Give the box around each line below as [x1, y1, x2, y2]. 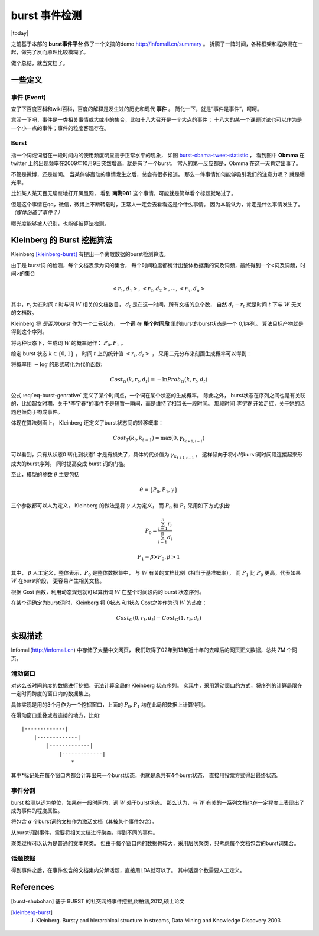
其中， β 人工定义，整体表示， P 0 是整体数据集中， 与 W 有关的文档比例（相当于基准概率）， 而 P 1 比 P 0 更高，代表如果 [11, 569, 301, 578]
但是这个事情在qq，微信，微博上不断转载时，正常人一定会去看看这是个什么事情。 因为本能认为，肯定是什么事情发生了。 [11, 200, 304, 208]
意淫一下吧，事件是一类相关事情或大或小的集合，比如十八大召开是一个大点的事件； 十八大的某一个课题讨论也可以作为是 [11, 116, 302, 124]
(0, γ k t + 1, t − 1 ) [171, 435, 205, 443]
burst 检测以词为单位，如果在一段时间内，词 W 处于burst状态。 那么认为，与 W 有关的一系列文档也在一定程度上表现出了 [11, 799, 305, 806]
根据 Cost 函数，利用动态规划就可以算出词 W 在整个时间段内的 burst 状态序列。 [11, 588, 205, 595]
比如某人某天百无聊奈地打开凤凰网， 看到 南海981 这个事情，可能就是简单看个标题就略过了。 [11, 190, 237, 197]
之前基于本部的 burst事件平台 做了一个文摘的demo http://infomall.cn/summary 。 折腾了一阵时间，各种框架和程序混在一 [11, 40, 303, 47]
